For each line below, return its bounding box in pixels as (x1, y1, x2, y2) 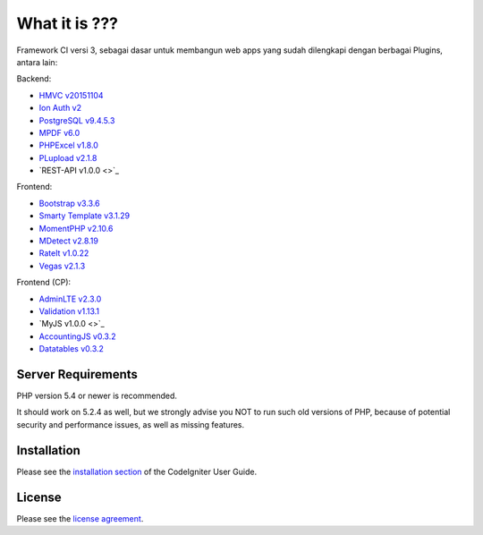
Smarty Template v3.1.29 (38, 210, 130, 221)
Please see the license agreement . (16, 513, 144, 523)
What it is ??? (16, 13, 119, 33)
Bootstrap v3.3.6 (38, 198, 100, 208)
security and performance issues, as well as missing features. (16, 419, 245, 429)
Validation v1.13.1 (38, 305, 100, 317)
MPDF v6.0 (38, 127, 80, 138)
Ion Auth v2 (38, 103, 82, 114)
